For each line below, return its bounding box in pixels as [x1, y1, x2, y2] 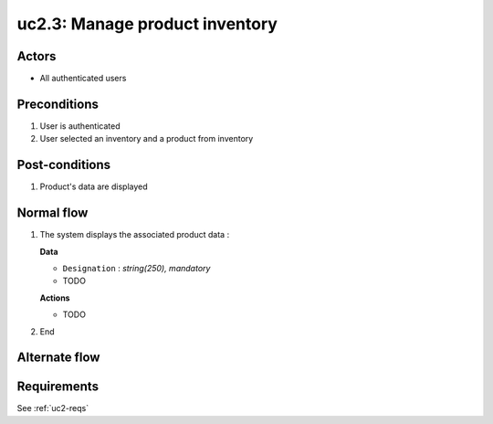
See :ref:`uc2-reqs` [16, 403, 89, 414]
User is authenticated [39, 120, 121, 132]
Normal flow [16, 206, 89, 221]
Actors [16, 48, 57, 64]
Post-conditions [16, 157, 111, 173]
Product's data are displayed [39, 181, 148, 192]
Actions [39, 292, 70, 303]
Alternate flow [16, 350, 100, 366]
